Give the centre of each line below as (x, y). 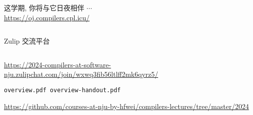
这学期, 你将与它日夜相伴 (44, 7)
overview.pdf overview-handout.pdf (63, 90)
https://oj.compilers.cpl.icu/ (47, 17)
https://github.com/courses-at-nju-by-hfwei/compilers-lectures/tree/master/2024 (126, 106)
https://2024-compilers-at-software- (58, 64)
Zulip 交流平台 (27, 41)
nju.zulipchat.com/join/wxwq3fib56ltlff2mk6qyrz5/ (81, 74)
